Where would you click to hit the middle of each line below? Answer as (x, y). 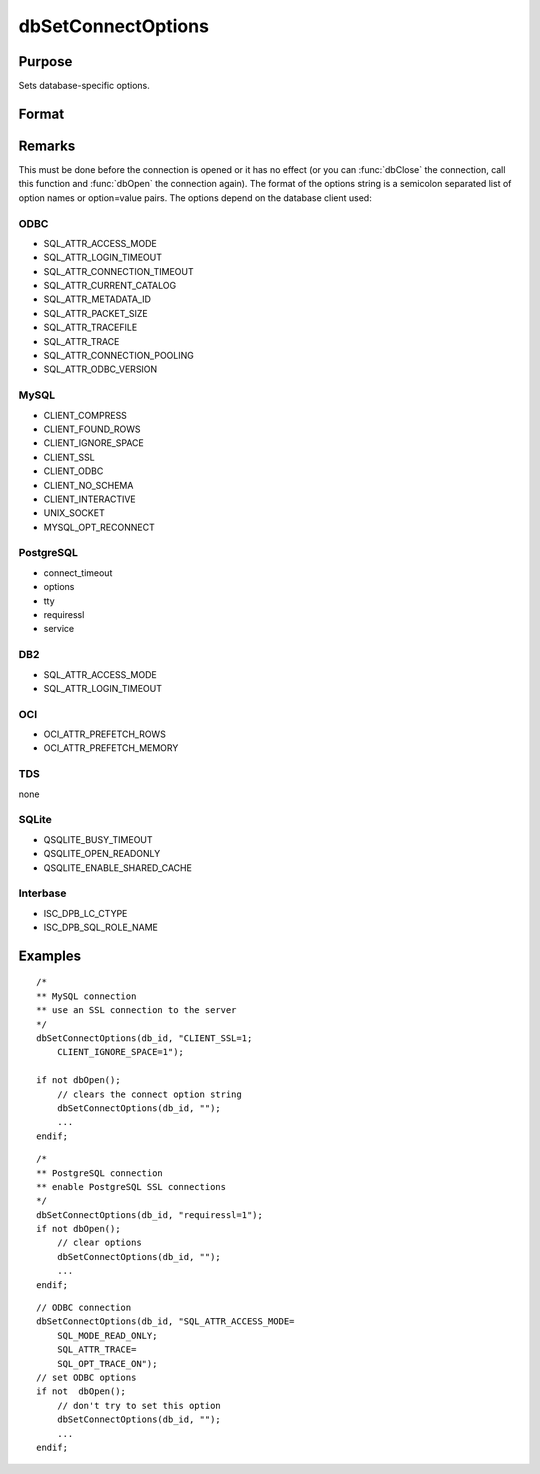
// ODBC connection (84, 1308)
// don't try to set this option (139, 1405)
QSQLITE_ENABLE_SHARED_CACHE (117, 867)
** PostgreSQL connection (100, 1173)
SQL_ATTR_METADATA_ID (97, 299)
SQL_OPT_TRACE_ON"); (107, 1363)
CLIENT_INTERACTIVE (90, 499)
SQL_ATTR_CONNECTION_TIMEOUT (118, 271)
